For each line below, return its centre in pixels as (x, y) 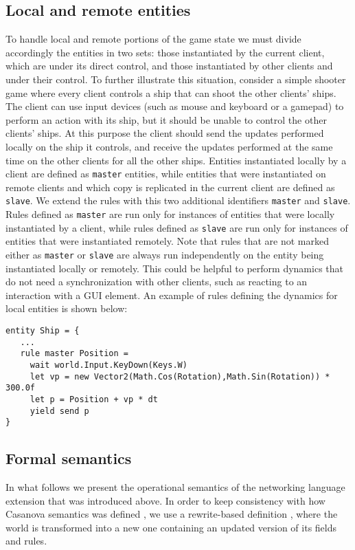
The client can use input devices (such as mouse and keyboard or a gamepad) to (175, 106)
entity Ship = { (43, 330)
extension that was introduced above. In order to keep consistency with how (165, 500)
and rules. (26, 541)
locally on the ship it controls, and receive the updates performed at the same (169, 146)
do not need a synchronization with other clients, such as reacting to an (157, 282)
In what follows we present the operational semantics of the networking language (175, 487)
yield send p (59, 411)
